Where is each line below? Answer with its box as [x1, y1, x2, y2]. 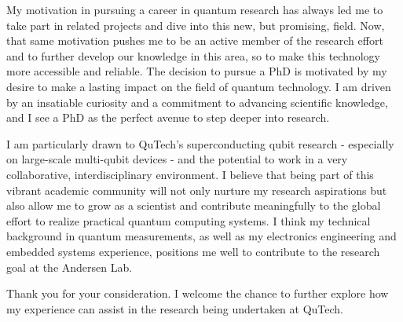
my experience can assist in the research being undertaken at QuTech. [6, 300, 343, 317]
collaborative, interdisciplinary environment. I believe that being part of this [6, 166, 374, 182]
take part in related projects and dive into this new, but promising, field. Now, [6, 16, 385, 33]
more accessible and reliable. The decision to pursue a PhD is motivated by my [6, 63, 387, 79]
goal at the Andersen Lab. [6, 258, 133, 275]
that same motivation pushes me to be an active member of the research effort [6, 32, 383, 49]
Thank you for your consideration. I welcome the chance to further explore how [6, 285, 389, 302]
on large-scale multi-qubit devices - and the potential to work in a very [6, 151, 348, 167]
